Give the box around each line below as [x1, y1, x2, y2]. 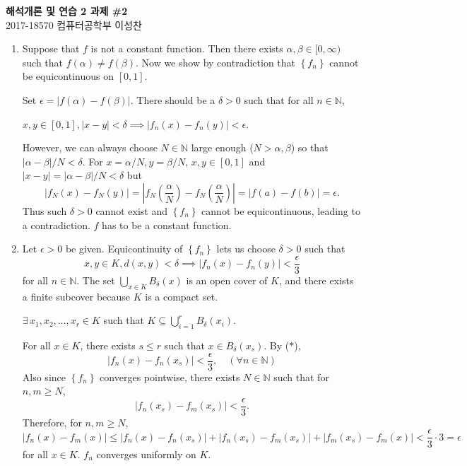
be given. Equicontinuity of [65, 241, 183, 256]
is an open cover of [186, 272, 268, 287]
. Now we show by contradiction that [135, 54, 296, 69]
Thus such [22, 203, 67, 218]
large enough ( [191, 140, 254, 155]
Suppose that [22, 41, 80, 56]
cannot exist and [95, 203, 167, 218]
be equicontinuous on [22, 69, 114, 83]
